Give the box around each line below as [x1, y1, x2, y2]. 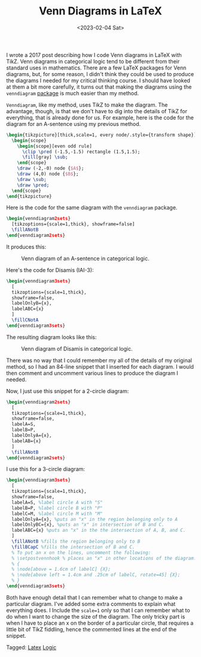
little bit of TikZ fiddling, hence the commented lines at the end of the [6, 625, 177, 633]
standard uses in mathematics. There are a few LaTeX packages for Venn [6, 64, 187, 71]
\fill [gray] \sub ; [22, 154, 68, 160]
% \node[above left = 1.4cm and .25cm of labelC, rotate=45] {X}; [11, 572, 181, 578]
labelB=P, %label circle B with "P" [11, 505, 103, 511]
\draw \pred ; [17, 182, 50, 188]
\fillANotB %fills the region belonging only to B [11, 538, 141, 545]
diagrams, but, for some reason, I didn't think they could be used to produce [6, 70, 194, 77]
